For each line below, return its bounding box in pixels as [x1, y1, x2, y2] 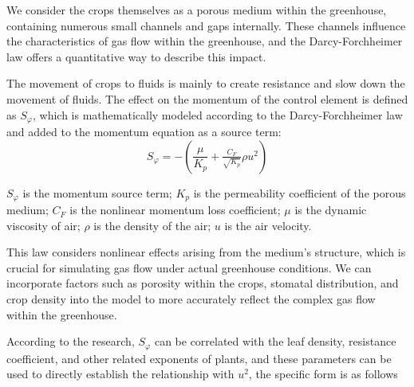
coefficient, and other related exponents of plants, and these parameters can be [6, 350, 392, 366]
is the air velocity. [224, 217, 312, 233]
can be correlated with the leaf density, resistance [154, 333, 396, 350]
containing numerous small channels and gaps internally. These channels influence [6, 17, 406, 33]
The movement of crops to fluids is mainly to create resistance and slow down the [6, 75, 405, 92]
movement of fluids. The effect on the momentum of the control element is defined [6, 90, 408, 107]
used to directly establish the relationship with [6, 365, 235, 382]
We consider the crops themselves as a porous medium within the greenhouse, [6, 2, 387, 18]
